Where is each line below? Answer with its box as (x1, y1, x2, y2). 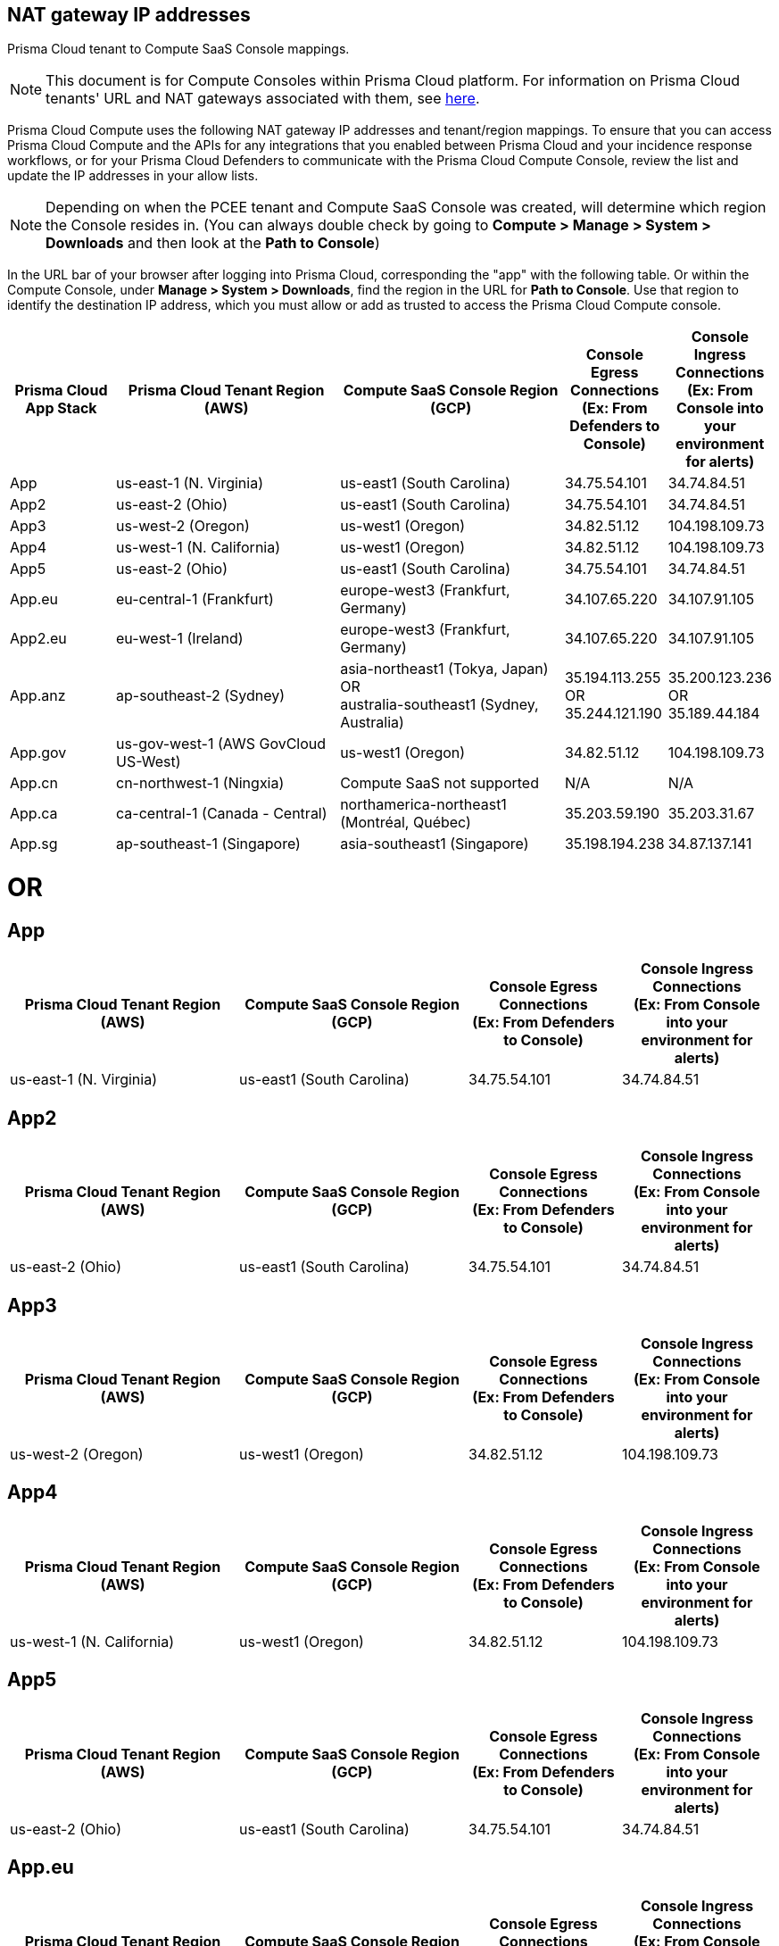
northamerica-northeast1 (340, 795, 507, 814)
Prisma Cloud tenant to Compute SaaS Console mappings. (7, 41, 350, 57)
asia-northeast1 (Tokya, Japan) (340, 660, 549, 678)
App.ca (10, 804, 58, 823)
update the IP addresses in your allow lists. (7, 168, 259, 184)
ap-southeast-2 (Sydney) (116, 686, 286, 705)
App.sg (10, 835, 58, 853)
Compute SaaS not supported (340, 774, 539, 793)
